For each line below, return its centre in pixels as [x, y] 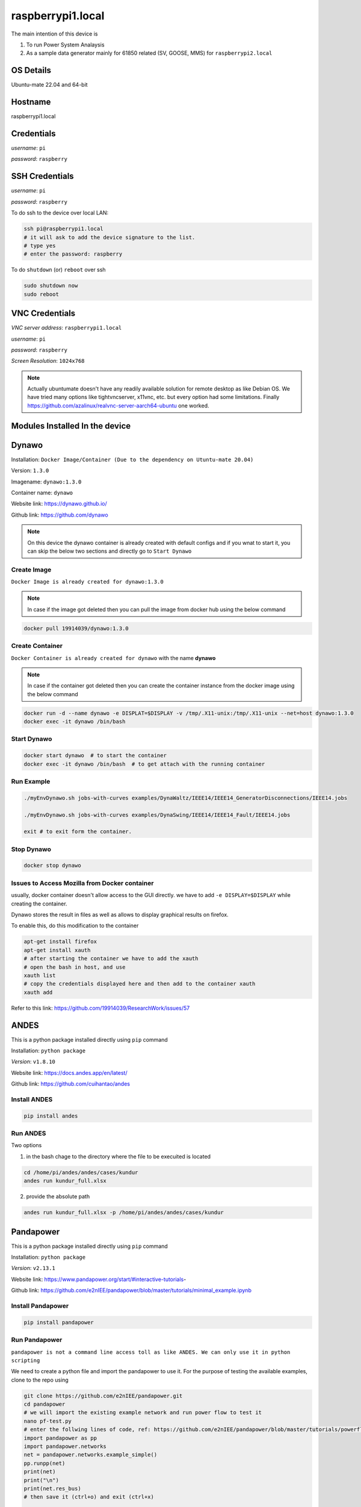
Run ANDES [29, 1133]
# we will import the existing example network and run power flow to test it [143, 1413]
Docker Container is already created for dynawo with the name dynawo [113, 658]
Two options [26, 1145]
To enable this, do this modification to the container [75, 926]
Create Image [31, 570]
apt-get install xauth [57, 950]
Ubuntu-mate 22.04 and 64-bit [49, 85]
